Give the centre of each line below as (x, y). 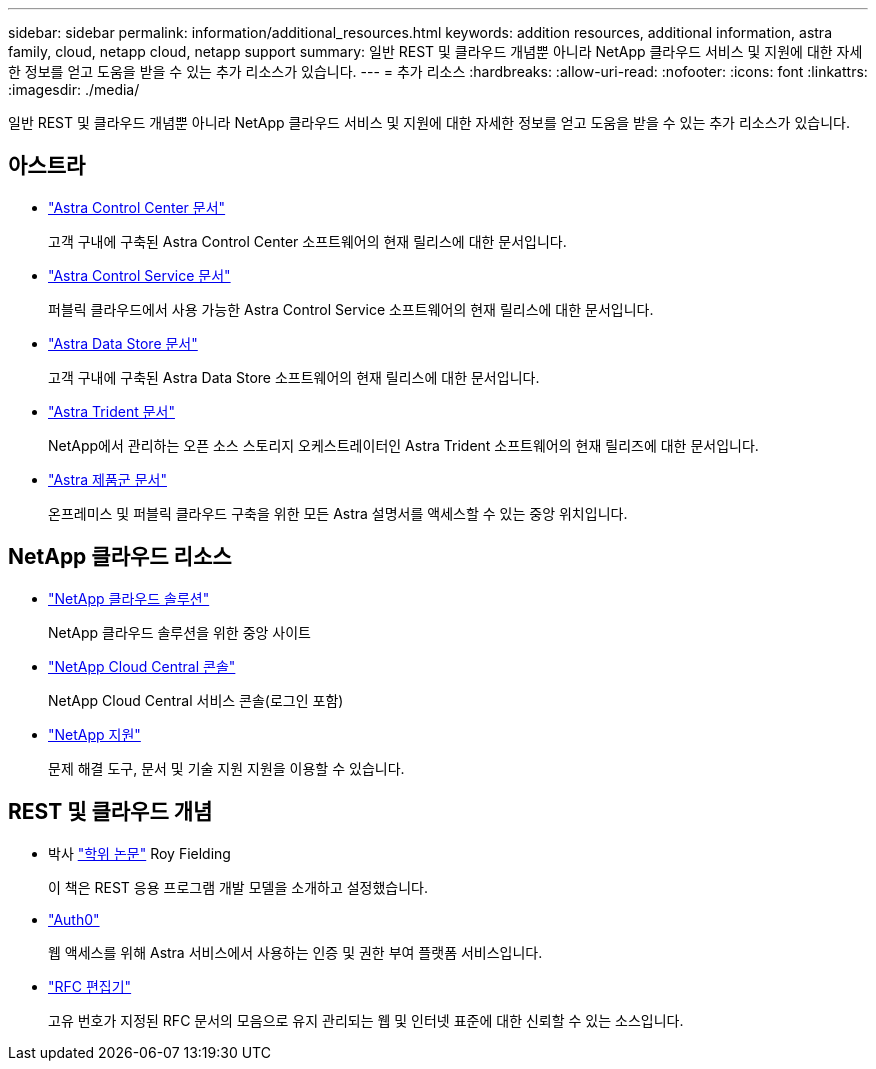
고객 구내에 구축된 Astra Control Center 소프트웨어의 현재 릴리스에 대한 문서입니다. (307, 241)
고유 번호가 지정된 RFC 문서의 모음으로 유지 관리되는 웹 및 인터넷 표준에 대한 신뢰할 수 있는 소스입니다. (366, 1020)
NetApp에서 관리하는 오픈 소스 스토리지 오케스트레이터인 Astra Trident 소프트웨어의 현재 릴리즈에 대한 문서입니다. (403, 445)
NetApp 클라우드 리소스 (120, 557)
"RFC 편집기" (90, 986)
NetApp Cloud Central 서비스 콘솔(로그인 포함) (196, 700)
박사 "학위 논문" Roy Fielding (139, 853)
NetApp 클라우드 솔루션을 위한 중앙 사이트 (179, 632)
